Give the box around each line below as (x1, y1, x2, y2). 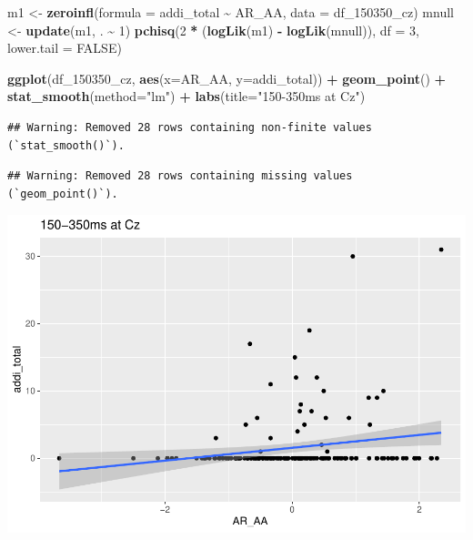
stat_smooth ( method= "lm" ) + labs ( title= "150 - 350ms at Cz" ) (7, 87, 366, 106)
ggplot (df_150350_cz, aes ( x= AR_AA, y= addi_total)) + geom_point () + (7, 68, 447, 87)
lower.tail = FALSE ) (7, 38, 122, 57)
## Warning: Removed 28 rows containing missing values (7, 169, 353, 183)
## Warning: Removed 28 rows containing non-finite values (7, 120, 372, 134)
